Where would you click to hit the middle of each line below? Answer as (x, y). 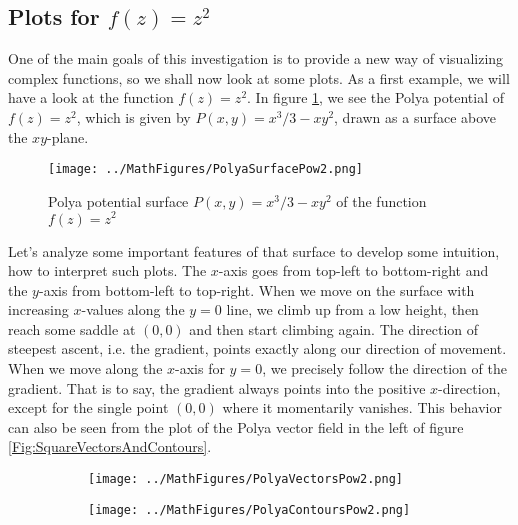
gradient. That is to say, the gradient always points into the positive (217, 387)
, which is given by (133, 116)
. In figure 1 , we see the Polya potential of (376, 97)
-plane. (68, 136)
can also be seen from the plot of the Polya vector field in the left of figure (236, 426)
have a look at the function (91, 97)
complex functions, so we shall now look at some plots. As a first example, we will (259, 77)
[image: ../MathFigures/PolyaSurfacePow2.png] (205, 169)
